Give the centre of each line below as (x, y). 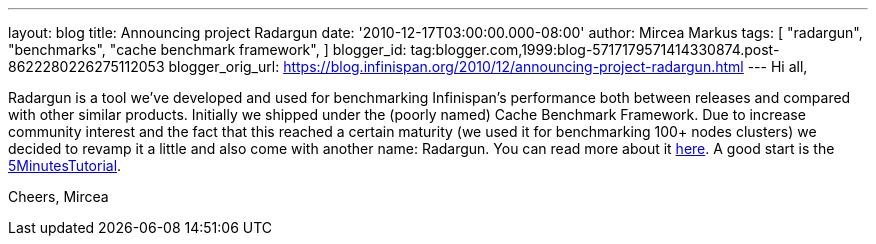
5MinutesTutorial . (65, 165)
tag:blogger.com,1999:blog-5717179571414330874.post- (595, 49)
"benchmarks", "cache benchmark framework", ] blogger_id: (207, 49)
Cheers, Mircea (58, 196)
